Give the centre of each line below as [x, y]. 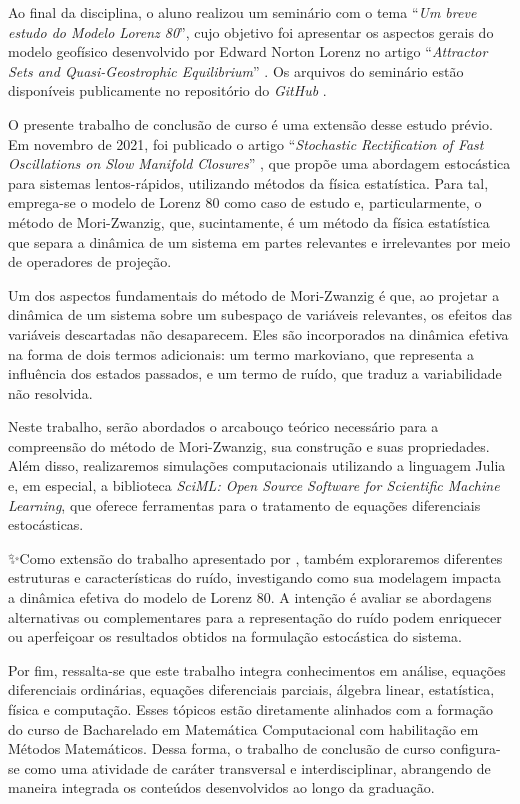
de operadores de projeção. [90, 261]
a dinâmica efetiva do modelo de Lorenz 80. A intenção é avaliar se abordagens [250, 597]
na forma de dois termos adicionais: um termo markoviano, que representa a [241, 353]
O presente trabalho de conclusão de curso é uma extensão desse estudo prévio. [250, 123]
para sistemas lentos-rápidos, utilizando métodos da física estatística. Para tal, [248, 182]
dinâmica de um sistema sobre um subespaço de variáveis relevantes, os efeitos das [260, 314]
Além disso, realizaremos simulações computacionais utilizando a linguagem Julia [257, 465]
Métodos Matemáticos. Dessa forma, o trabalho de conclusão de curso [222, 748]
